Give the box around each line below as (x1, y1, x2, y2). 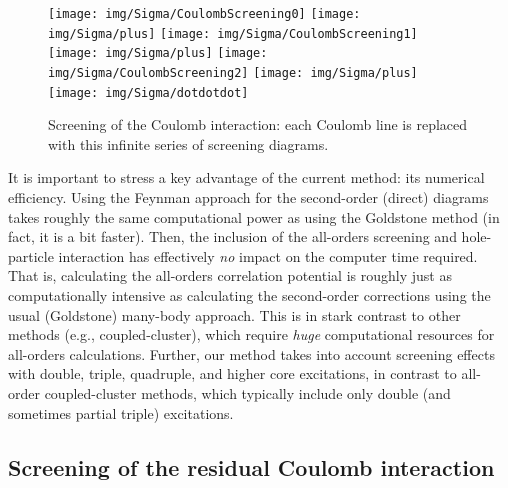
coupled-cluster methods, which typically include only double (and (44, 383, 451, 403)
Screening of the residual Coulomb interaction (8, 451, 495, 482)
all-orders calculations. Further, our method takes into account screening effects (8, 343, 495, 364)
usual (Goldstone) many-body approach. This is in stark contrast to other (8, 304, 461, 325)
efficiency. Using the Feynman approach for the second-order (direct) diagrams (8, 187, 489, 208)
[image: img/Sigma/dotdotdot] (48, 85, 249, 100)
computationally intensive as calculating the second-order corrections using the (8, 285, 491, 306)
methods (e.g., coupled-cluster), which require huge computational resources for (8, 324, 495, 345)
